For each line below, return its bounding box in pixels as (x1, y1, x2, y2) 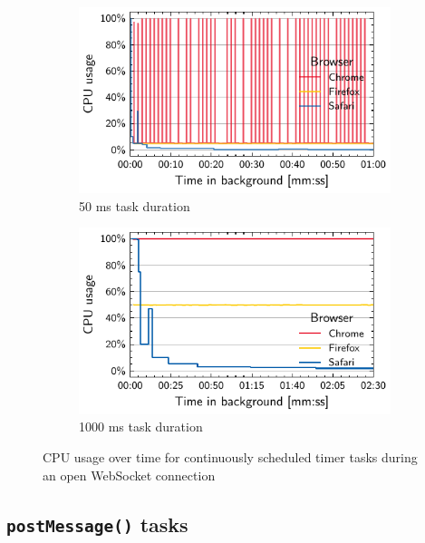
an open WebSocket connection (43, 465, 216, 484)
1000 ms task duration (79, 417, 203, 436)
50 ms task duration (79, 196, 190, 215)
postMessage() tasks (6, 509, 188, 538)
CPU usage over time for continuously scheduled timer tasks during (43, 447, 418, 466)
